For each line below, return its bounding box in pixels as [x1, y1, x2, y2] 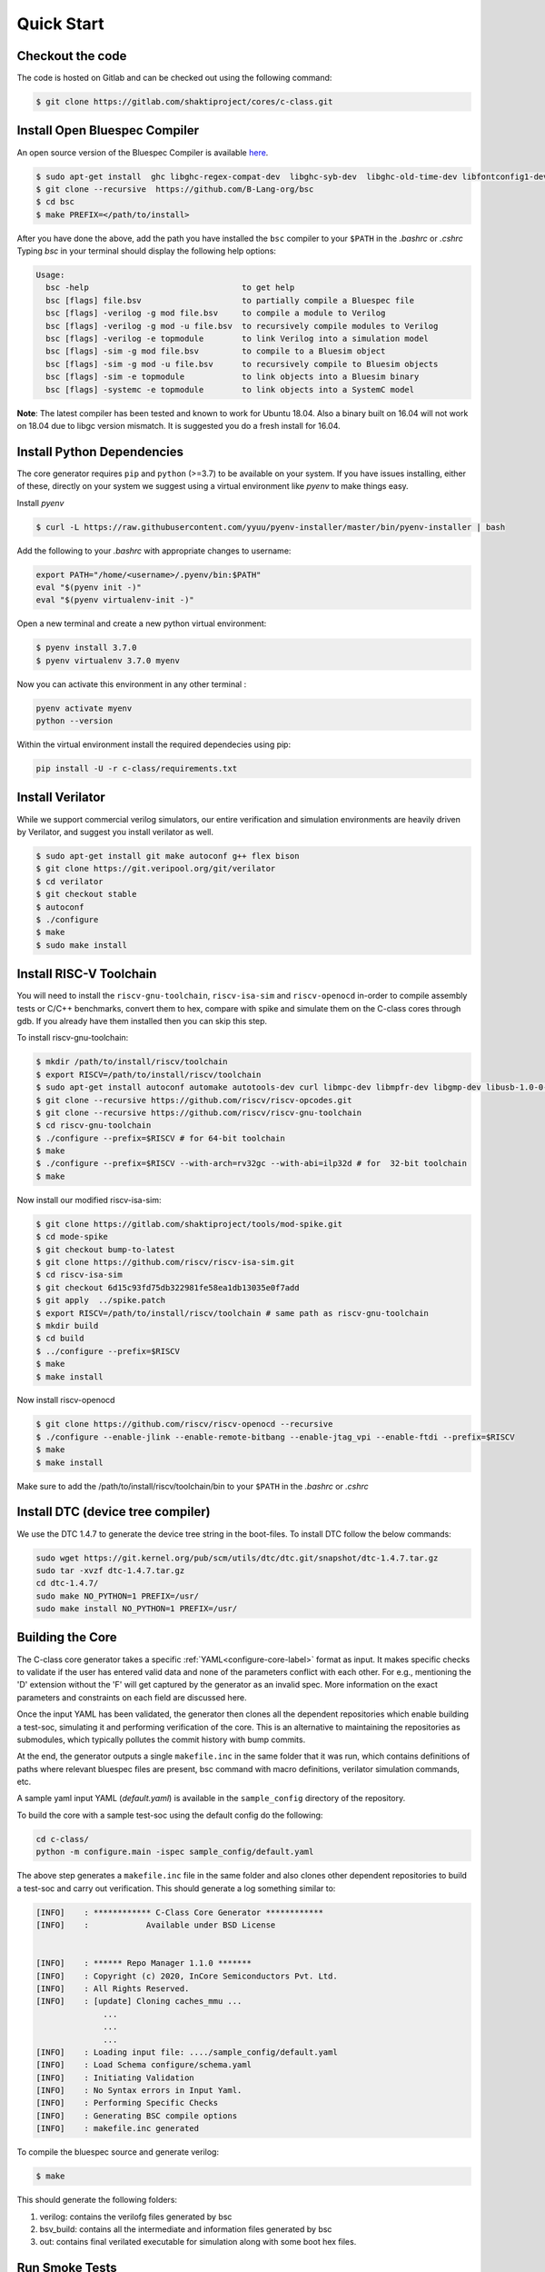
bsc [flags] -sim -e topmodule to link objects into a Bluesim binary [45, 372, 420, 382]
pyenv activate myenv [35, 703, 133, 713]
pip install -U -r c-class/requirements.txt [35, 763, 238, 774]
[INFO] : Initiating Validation [35, 2072, 194, 2083]
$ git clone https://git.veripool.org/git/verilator [35, 863, 276, 874]
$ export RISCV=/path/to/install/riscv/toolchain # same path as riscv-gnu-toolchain [35, 1308, 429, 1318]
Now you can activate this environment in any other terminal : [16, 678, 247, 690]
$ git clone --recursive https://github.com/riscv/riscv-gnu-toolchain [35, 1107, 362, 1118]
